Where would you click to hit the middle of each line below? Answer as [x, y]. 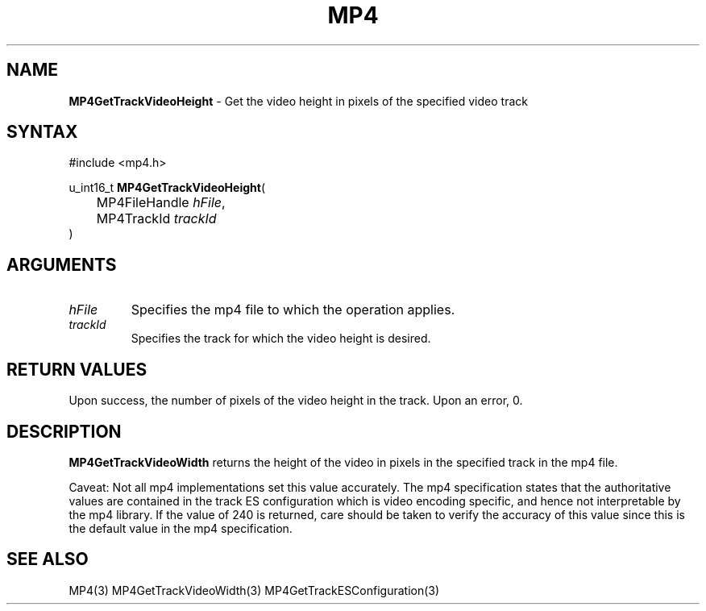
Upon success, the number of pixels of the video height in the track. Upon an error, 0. [296, 401]
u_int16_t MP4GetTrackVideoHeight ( [167, 188]
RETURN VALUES [77, 369]
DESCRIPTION [64, 431]
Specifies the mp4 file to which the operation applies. [293, 310]
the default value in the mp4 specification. [181, 528]
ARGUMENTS [62, 264]
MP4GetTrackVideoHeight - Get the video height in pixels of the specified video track [298, 101]
